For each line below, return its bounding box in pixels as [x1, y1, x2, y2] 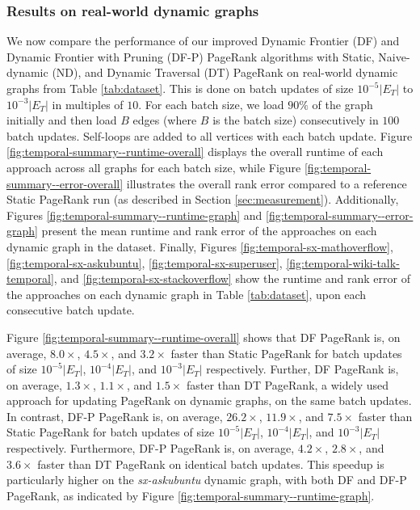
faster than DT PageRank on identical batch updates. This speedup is [37, 455, 384, 472]
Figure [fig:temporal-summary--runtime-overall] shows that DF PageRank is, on [6, 328, 401, 345]
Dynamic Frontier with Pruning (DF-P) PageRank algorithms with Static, [6, 48, 375, 65]
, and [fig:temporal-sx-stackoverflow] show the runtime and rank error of [53, 270, 410, 287]
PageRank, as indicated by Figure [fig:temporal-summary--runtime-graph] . [6, 487, 375, 504]
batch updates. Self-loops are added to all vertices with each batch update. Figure [6, 127, 413, 144]
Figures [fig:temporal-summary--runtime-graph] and [6, 206, 262, 223]
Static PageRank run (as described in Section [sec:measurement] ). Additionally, [6, 191, 399, 208]
